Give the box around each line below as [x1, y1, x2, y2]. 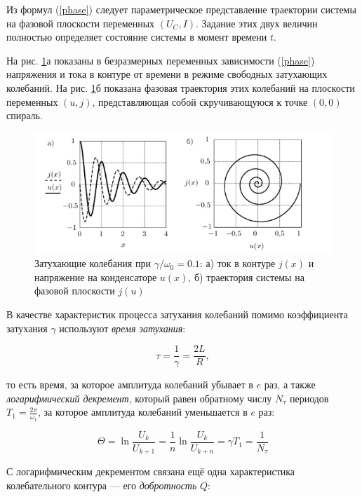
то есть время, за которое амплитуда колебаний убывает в [6, 377, 253, 392]
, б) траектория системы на [188, 269, 304, 284]
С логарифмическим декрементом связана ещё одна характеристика [6, 464, 295, 479]
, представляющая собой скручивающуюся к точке [92, 94, 308, 109]
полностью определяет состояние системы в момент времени [6, 29, 267, 44]
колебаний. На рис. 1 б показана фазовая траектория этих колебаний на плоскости [6, 80, 355, 95]
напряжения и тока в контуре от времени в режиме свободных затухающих [6, 67, 328, 81]
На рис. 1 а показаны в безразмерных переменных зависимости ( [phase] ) [6, 53, 315, 67]
